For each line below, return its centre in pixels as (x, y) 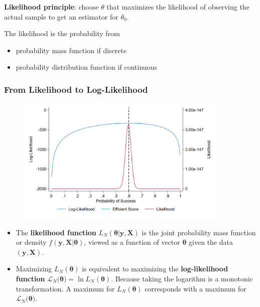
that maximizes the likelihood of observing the (178, 7)
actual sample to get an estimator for (61, 16)
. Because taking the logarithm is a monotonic (182, 278)
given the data (211, 242)
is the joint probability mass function (199, 232)
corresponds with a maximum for (196, 288)
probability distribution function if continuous (86, 67)
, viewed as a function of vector (132, 242)
